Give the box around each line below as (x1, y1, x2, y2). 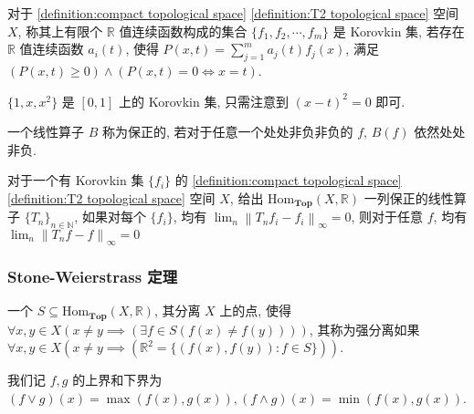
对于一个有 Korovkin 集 (7, 171, 144, 190)
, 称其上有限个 (17, 21, 103, 40)
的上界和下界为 (72, 370, 163, 389)
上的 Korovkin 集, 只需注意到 (119, 91, 290, 110)
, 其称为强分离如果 (309, 319, 420, 338)
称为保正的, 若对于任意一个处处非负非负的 (101, 122, 353, 141)
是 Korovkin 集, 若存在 (332, 21, 465, 40)
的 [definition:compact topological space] (174, 171, 402, 190)
